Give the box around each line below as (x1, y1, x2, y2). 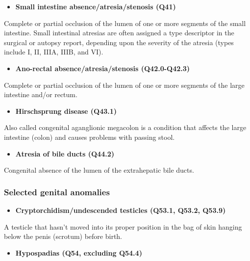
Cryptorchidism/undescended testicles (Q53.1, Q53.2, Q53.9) (15, 205, 226, 215)
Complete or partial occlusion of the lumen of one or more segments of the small (4, 18, 246, 28)
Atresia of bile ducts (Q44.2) (15, 148, 114, 158)
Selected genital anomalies (4, 185, 110, 198)
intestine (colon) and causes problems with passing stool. (4, 131, 175, 142)
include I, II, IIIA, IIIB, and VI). (4, 47, 103, 57)
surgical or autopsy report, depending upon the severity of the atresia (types (4, 37, 234, 47)
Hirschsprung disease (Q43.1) (15, 105, 117, 116)
